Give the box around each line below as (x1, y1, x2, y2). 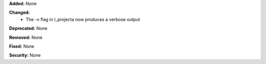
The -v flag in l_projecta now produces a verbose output (26, 16, 140, 22)
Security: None (9, 52, 41, 58)
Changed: (9, 10, 30, 16)
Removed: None (9, 34, 43, 40)
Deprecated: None (9, 25, 48, 31)
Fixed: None (9, 43, 34, 49)
